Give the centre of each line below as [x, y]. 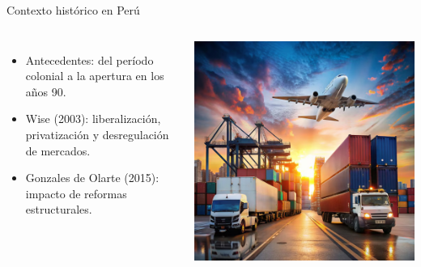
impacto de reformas [76, 193]
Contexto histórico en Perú [73, 10]
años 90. [46, 91]
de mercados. [58, 150]
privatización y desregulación [97, 134]
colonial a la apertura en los [95, 76]
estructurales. [59, 209]
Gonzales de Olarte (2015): [92, 178]
